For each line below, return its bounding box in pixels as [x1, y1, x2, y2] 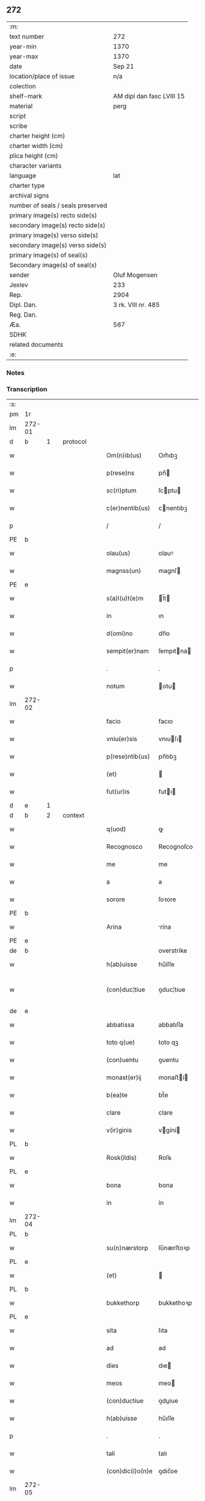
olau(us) [106, 549, 131, 558]
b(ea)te [106, 1091, 128, 1099]
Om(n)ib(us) [106, 451, 142, 460]
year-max [9, 52, 38, 61]
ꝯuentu [158, 1056, 179, 1064]
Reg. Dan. [9, 310, 38, 319]
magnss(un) [106, 567, 142, 575]
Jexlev [9, 281, 29, 289]
